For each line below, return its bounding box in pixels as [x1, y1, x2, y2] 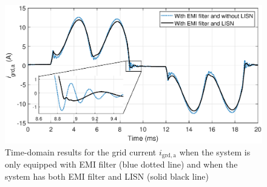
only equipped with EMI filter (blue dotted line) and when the [5, 158, 238, 171]
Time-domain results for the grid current [5, 145, 157, 158]
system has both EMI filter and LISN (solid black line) [5, 170, 209, 182]
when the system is [179, 145, 251, 158]
